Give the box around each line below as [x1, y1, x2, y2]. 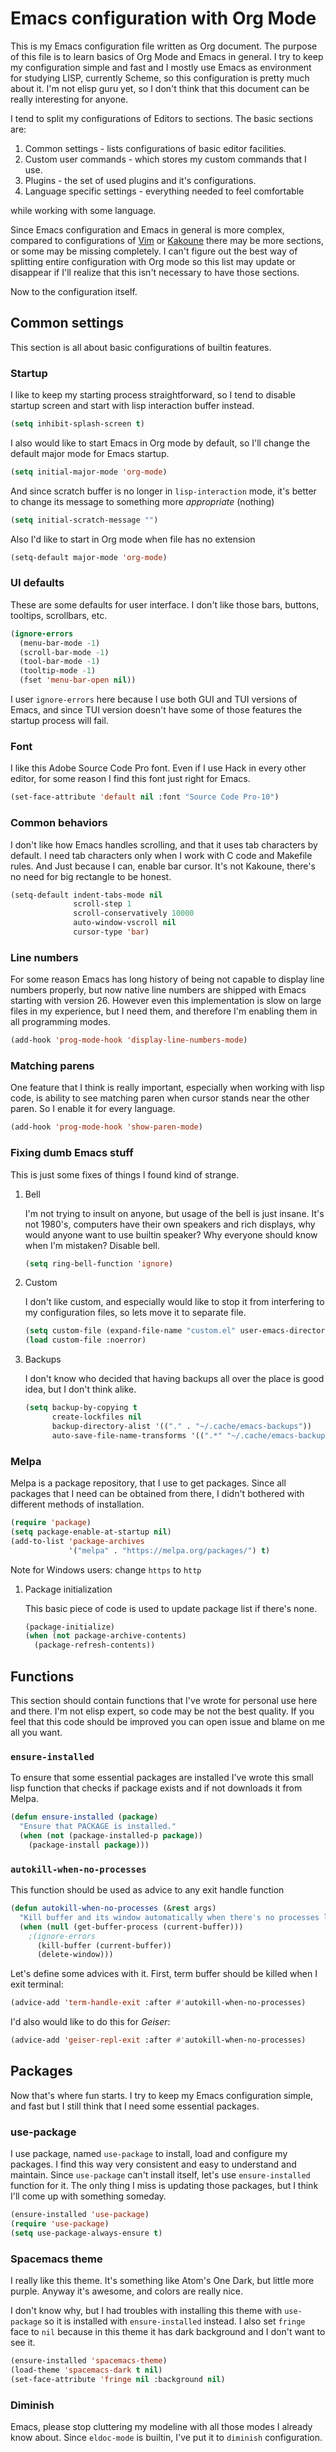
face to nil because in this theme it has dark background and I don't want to [10, 2326, 326, 2338]
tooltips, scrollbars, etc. [10, 609, 108, 621]
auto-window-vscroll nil [73, 918, 177, 928]
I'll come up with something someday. [10, 2190, 167, 2202]
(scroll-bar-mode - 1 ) [19, 647, 110, 657]
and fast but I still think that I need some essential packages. [10, 2100, 260, 2112]
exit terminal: [10, 1978, 64, 1991]
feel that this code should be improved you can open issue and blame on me [10, 1715, 326, 1727]
